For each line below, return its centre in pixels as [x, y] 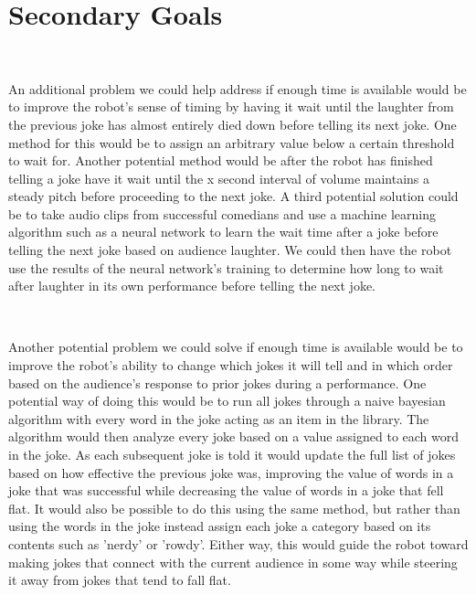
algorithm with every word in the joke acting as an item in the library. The [219, 418]
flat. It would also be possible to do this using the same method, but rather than [234, 508]
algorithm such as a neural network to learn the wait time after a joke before [223, 232]
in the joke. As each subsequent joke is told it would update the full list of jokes [232, 454]
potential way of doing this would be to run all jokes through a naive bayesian [227, 401]
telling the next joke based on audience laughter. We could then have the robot [230, 250]
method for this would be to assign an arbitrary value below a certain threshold [232, 142]
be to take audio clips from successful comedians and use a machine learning [222, 213]
